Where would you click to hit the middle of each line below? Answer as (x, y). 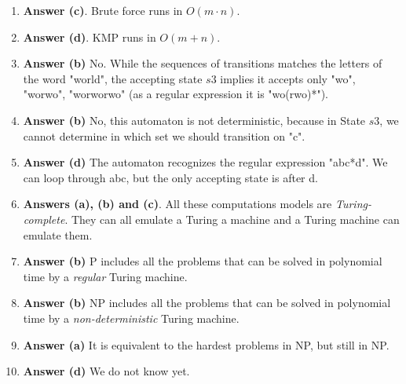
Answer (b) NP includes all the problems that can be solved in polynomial (207, 303)
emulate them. (58, 234)
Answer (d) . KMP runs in (90, 37)
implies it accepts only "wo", (288, 78)
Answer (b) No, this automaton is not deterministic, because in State (194, 120)
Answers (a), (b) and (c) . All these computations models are (177, 204)
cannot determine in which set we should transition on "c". (164, 135)
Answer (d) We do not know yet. (106, 371)
